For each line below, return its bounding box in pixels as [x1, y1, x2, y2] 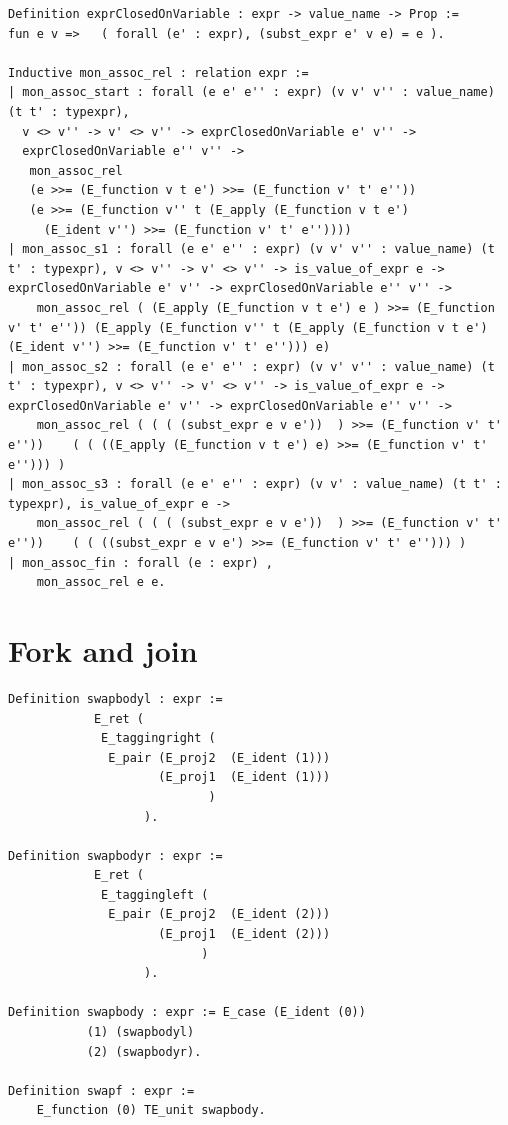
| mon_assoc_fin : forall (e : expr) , [8, 555, 273, 570]
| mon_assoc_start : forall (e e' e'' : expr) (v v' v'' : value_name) [8, 85, 495, 100]
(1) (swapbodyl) [86, 1025, 195, 1040]
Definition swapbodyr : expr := [8, 848, 223, 863]
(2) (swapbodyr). [86, 1044, 202, 1059]
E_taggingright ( [101, 731, 216, 746]
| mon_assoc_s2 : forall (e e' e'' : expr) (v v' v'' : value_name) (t [8, 359, 495, 374]
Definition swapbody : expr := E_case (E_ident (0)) [8, 1005, 366, 1020]
